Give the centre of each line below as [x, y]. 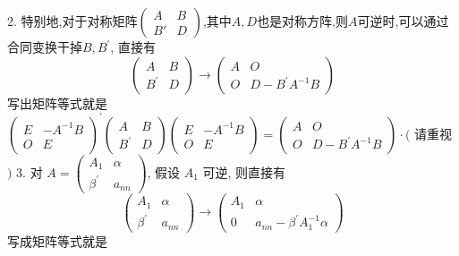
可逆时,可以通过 [403, 21]
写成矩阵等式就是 [57, 240]
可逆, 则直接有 [244, 171]
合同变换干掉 [45, 47]
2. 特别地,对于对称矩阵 [72, 21]
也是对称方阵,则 [303, 21]
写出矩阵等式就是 [57, 102]
